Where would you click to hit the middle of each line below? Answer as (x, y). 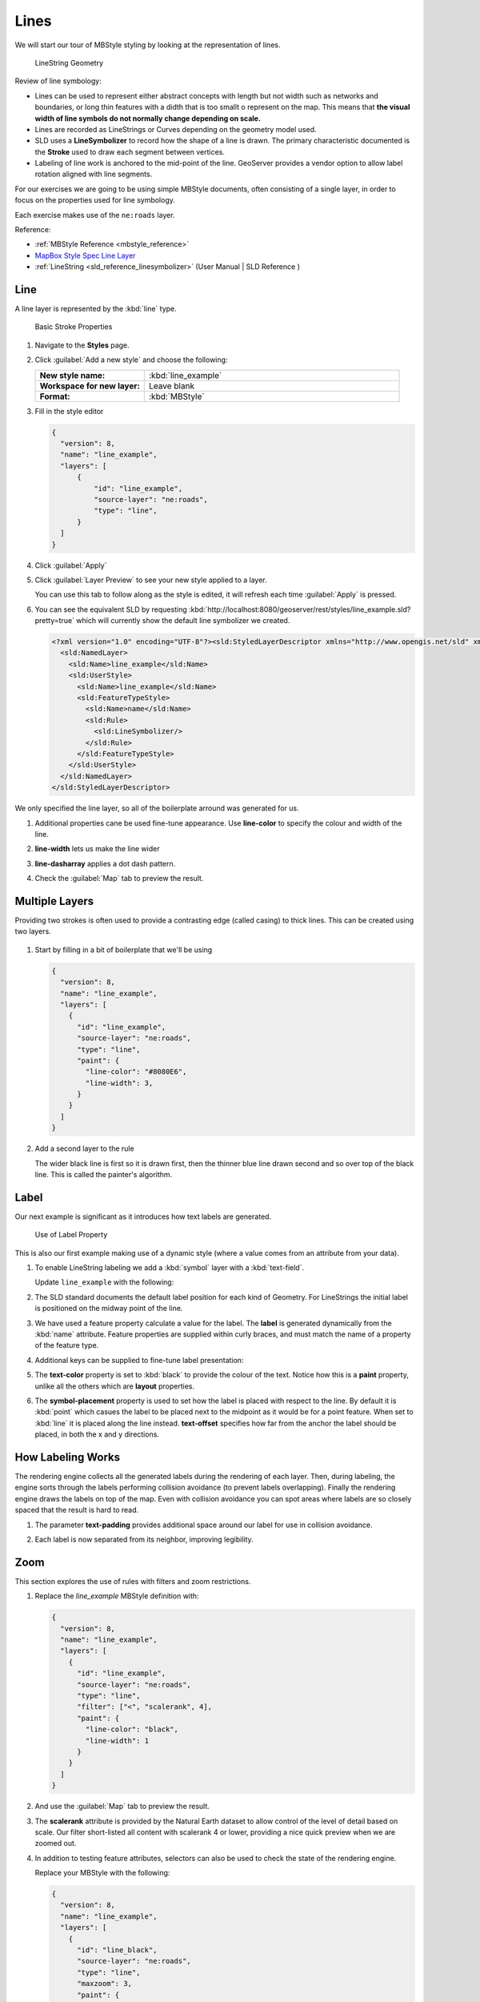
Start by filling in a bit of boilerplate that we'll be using (124, 950)
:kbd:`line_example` (185, 375)
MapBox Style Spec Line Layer (85, 255)
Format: (55, 396)
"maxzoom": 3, (104, 1984)
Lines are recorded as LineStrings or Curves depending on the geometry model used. (176, 129)
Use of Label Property (71, 1235)
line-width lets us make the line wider (97, 849)
